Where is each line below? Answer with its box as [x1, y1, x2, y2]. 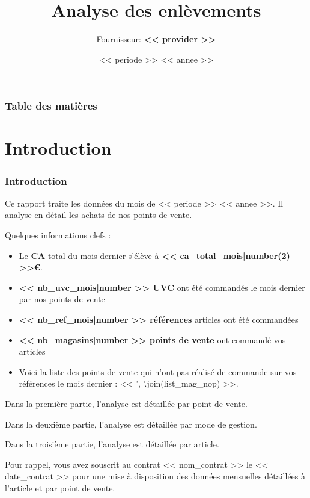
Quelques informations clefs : [5, 229, 111, 241]
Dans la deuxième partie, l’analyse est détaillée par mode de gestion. [5, 417, 257, 430]
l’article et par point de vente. [5, 481, 115, 494]
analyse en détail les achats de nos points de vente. [5, 208, 192, 221]
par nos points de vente [19, 293, 105, 305]
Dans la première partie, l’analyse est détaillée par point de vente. [5, 397, 248, 409]
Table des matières [5, 98, 97, 113]
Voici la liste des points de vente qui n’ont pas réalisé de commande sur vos [19, 365, 297, 378]
